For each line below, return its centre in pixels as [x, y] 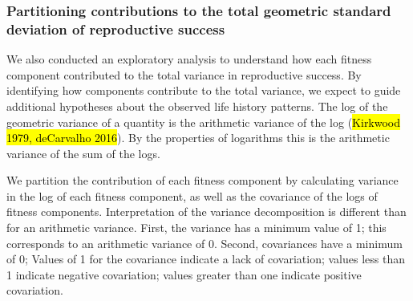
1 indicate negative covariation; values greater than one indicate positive [184, 274]
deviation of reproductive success [116, 28]
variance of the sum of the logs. [83, 153]
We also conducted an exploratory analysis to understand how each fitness [189, 59]
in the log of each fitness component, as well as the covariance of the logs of [192, 195]
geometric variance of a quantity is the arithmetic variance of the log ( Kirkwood [204, 122]
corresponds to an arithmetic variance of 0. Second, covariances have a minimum [204, 243]
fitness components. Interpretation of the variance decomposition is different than [206, 212]
